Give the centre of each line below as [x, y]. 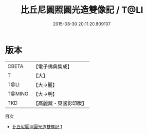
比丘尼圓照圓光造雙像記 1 [37, 126]
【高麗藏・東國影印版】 [60, 103]
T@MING [18, 93]
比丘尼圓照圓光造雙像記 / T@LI [82, 10]
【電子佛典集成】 [53, 67]
